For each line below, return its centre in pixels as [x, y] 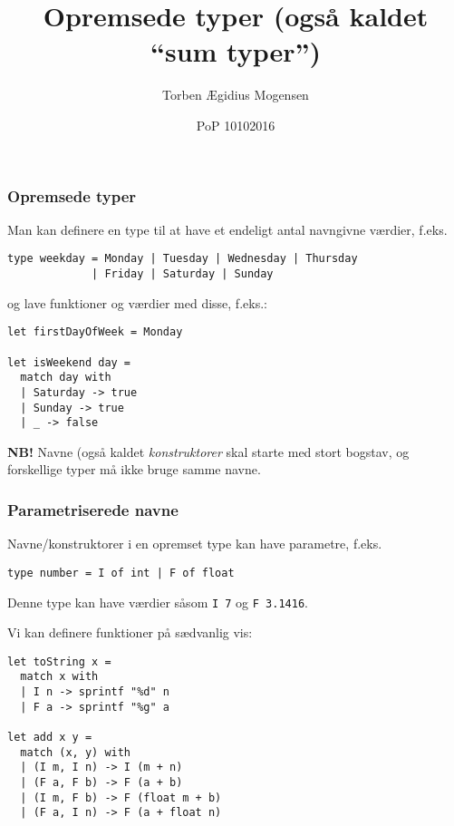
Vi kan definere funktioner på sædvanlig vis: [130, 632]
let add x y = [50, 738]
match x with [59, 677]
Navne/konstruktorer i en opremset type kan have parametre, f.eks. [195, 544]
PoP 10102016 [236, 125]
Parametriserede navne [93, 510]
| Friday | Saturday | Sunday [183, 274]
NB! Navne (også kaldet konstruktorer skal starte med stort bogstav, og [208, 451]
